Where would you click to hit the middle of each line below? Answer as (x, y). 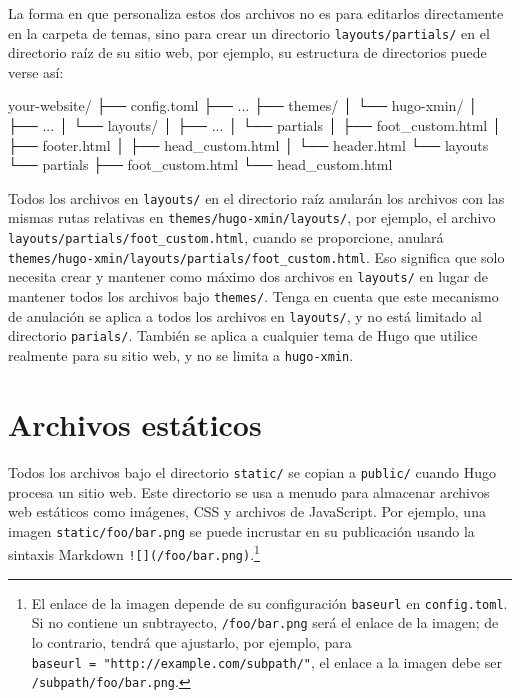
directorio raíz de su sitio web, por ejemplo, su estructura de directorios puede (247, 52)
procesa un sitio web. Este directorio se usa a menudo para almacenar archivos (249, 491)
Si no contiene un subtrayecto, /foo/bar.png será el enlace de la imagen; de (265, 622)
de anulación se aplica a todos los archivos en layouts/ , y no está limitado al (245, 315)
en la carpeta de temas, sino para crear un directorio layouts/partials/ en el (249, 32)
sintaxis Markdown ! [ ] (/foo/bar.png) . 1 (134, 552)
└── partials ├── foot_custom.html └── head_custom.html (200, 164)
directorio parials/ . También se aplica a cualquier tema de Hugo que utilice (243, 335)
